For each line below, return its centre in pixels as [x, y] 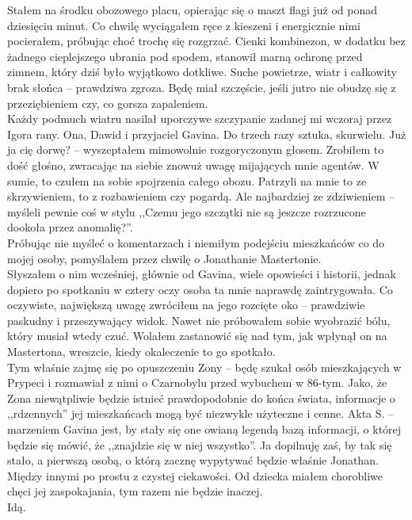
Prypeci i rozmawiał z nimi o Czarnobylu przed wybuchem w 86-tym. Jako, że [197, 382]
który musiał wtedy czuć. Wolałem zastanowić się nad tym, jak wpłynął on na [197, 336]
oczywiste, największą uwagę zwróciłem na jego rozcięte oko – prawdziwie [186, 305]
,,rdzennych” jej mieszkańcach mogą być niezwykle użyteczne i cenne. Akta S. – [201, 413]
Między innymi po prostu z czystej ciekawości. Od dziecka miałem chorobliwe [195, 475]
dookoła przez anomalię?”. [70, 227]
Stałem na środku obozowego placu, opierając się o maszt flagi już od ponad [193, 10]
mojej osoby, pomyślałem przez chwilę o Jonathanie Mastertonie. [164, 258]
